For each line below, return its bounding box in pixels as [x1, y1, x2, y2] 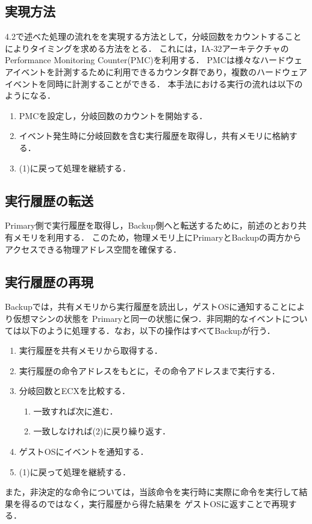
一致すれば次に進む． [33, 404, 118, 417]
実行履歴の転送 [5, 191, 93, 209]
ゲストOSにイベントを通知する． [19, 445, 149, 458]
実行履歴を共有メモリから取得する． [19, 344, 163, 357]
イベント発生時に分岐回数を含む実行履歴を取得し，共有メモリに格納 [19, 129, 289, 142]
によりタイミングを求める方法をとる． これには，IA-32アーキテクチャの [5, 42, 289, 54]
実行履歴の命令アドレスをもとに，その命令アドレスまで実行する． [19, 364, 280, 377]
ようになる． [5, 89, 55, 102]
